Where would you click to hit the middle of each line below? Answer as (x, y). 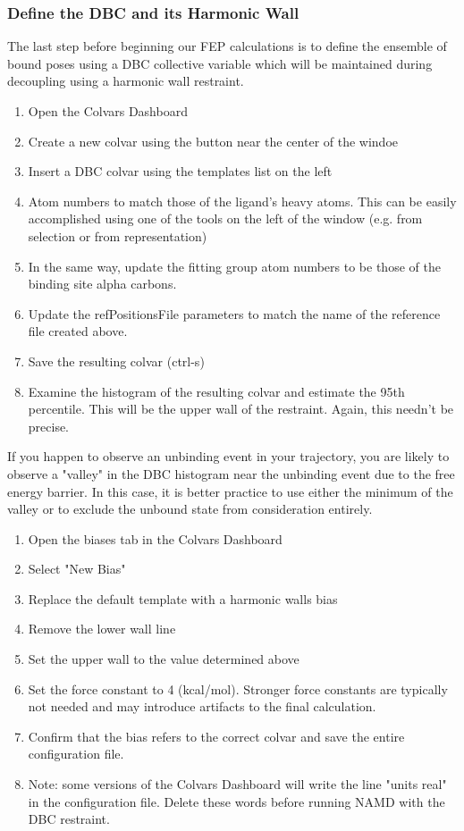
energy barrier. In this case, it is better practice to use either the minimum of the (230, 491)
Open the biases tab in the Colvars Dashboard (155, 538)
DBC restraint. (69, 819)
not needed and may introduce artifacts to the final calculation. (202, 706)
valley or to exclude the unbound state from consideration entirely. (190, 509)
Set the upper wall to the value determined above (164, 659)
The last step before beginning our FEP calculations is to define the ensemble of (227, 46)
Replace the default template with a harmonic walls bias (183, 598)
